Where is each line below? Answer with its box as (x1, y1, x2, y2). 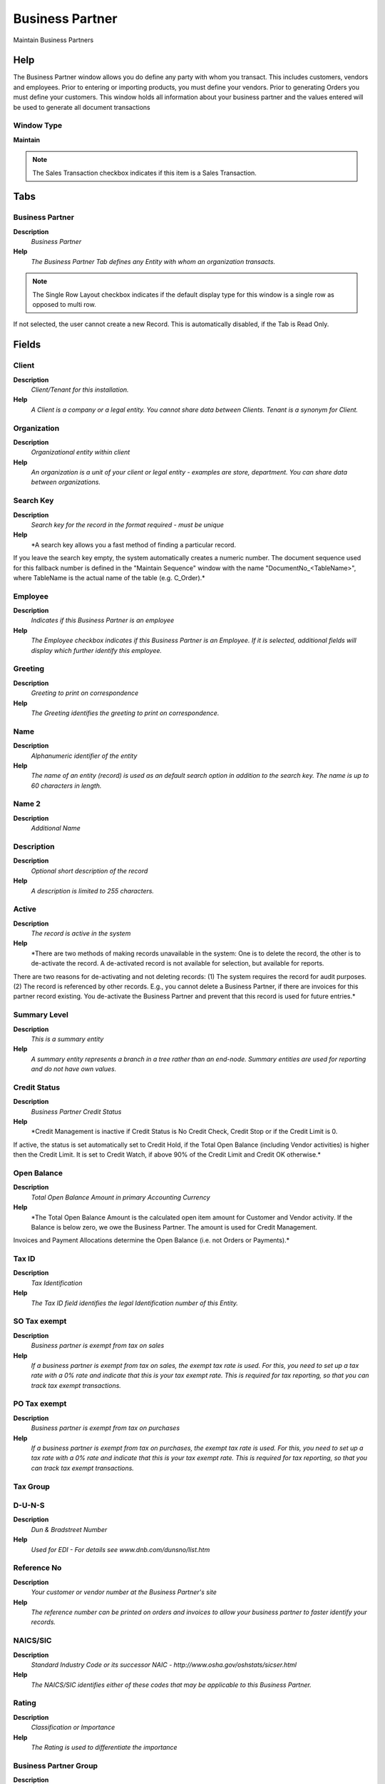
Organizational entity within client (31, 448, 130, 457)
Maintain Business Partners (13, 36, 94, 44)
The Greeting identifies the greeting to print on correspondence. (31, 709, 220, 717)
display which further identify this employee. (31, 646, 163, 654)
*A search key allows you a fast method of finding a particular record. (31, 540, 237, 549)
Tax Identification (31, 1278, 83, 1287)
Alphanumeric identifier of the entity (31, 751, 138, 760)
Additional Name (31, 824, 81, 833)
